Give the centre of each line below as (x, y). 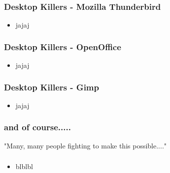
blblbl (24, 166)
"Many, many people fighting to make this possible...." (85, 145)
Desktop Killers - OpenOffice (63, 46)
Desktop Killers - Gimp (51, 87)
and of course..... (37, 127)
